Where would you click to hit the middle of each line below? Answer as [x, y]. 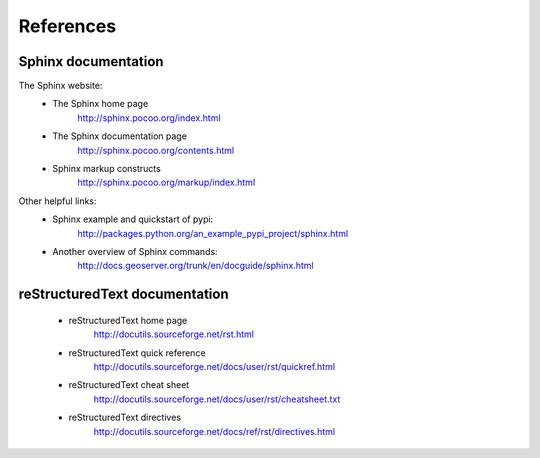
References [67, 26]
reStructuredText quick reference [137, 352]
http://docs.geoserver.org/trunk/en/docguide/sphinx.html [195, 266]
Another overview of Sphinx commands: [135, 251]
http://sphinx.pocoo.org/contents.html [156, 150]
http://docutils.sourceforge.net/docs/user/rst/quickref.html [214, 366]
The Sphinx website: [60, 86]
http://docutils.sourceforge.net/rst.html [174, 334]
